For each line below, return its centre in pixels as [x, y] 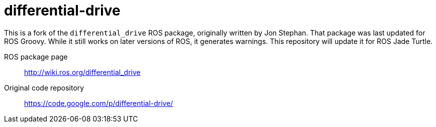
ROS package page [36, 56]
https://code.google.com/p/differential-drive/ [99, 103]
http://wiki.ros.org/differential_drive [82, 72]
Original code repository [44, 87]
